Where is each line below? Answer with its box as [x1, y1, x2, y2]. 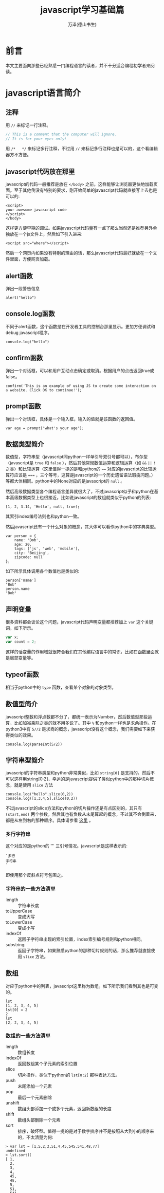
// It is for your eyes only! [5, 136, 67, 141]
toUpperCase [5, 908, 33, 914]
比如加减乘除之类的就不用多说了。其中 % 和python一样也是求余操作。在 [14, 720, 156, 726]
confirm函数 [5, 354, 43, 362]
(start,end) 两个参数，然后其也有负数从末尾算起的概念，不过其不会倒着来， [5, 811, 159, 817]
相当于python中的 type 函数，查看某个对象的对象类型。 [5, 684, 116, 690]
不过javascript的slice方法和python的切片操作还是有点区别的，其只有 [5, 805, 143, 811]
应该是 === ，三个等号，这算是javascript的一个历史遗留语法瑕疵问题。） [14, 472, 156, 478]
